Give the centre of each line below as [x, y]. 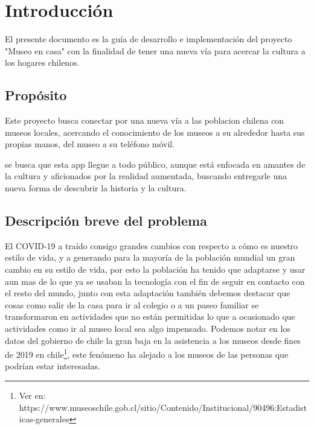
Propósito [36, 95]
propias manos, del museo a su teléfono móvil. [90, 144]
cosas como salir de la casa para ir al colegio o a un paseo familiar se [132, 304]
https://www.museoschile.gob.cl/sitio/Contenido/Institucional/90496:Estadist [163, 407]
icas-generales [44, 419]
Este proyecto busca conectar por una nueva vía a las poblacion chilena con [145, 120]
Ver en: [32, 396]
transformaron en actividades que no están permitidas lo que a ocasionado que [150, 316]
